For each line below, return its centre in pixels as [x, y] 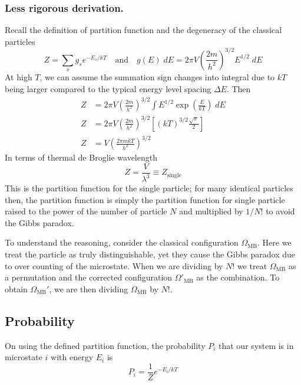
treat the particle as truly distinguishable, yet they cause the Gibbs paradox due [150, 254]
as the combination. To [238, 277]
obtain [16, 288]
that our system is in [256, 345]
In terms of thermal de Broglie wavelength [81, 157]
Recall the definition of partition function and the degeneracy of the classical [143, 30]
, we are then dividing [89, 288]
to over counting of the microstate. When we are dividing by [114, 265]
